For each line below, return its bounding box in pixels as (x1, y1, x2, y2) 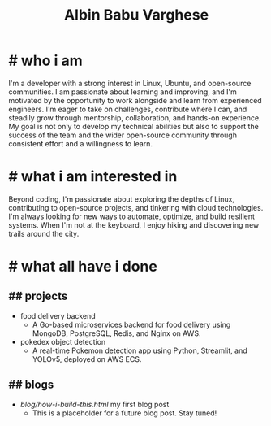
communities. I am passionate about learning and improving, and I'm (8, 87, 238, 97)
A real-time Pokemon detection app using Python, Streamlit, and (32, 346, 247, 355)
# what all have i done (8, 258, 158, 276)
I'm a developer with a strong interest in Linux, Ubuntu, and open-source (8, 78, 252, 88)
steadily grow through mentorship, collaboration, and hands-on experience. (8, 112, 261, 123)
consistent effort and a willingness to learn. (8, 138, 153, 148)
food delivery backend (19, 311, 96, 320)
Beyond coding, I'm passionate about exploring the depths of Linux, (8, 193, 235, 204)
